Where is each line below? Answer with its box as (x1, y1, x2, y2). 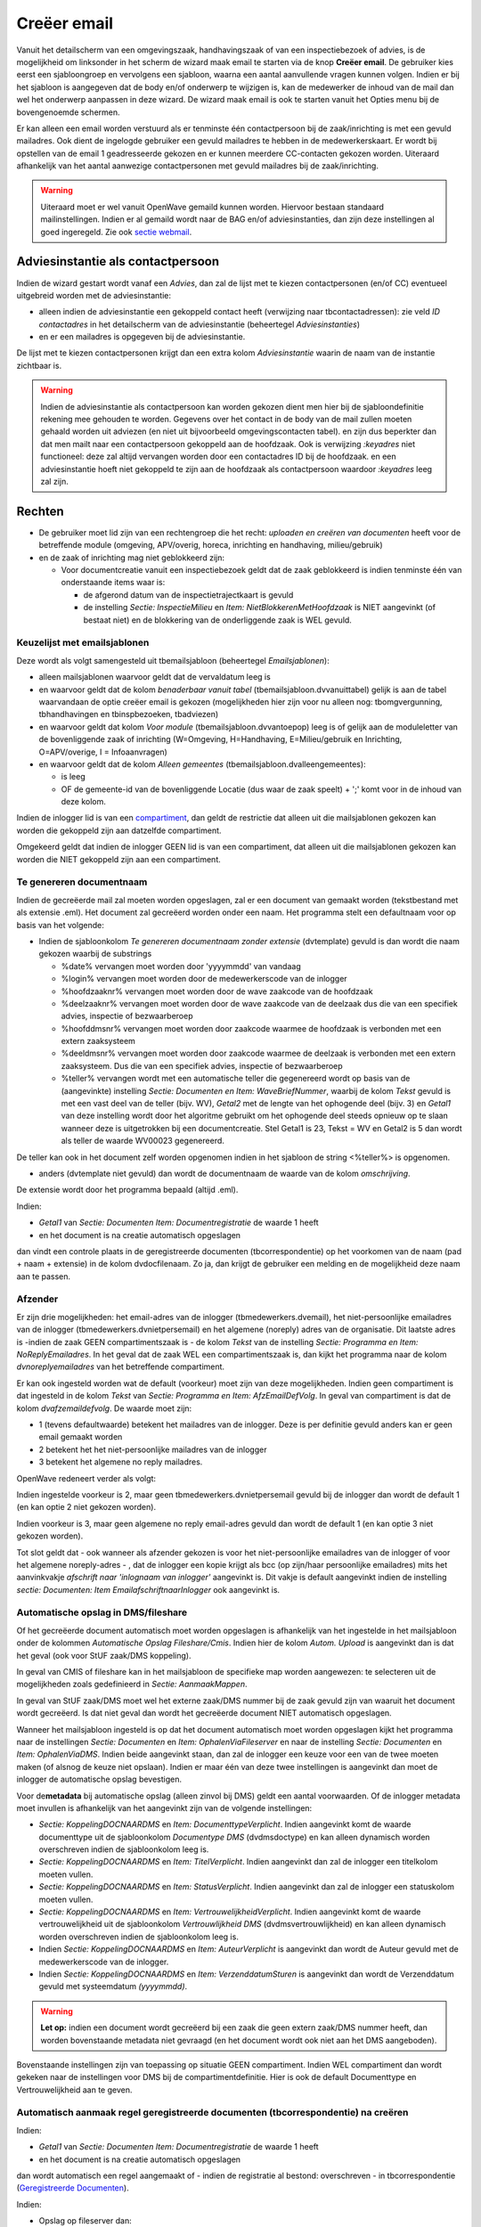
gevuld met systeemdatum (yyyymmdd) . (38, 1981, 188, 1992)
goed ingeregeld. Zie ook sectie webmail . (40, 226, 192, 237)
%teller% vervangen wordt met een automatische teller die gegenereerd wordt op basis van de (61, 1073, 411, 1084)
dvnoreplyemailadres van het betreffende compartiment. (16, 1361, 225, 1372)
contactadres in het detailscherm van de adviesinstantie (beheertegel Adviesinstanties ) (38, 319, 361, 330)
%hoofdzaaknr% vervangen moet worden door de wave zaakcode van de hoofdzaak (61, 985, 373, 997)
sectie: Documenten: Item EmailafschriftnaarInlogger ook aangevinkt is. (16, 1584, 281, 1595)
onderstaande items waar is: (61, 577, 166, 588)
